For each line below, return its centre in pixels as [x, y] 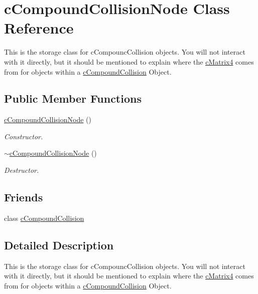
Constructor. [24, 136]
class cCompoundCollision [44, 218]
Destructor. [22, 170]
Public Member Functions [73, 98]
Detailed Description [59, 245]
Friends [24, 197]
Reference [39, 28]
